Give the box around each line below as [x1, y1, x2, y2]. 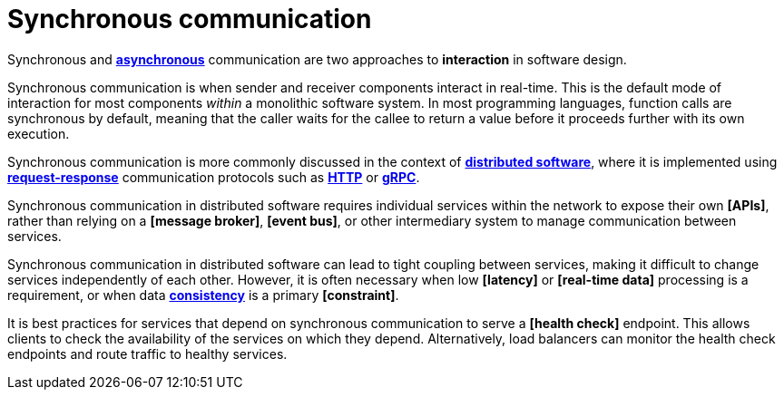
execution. [7, 125, 70, 141]
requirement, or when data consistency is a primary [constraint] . [7, 286, 399, 303]
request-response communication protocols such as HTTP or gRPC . [7, 169, 420, 185]
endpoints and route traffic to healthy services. [7, 345, 288, 362]
